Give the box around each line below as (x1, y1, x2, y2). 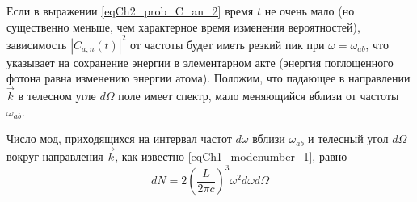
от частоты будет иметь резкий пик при (130, 36, 325, 53)
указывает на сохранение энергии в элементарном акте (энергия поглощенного (6, 53, 394, 70)
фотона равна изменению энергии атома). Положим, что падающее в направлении (6, 69, 411, 86)
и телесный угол (308, 130, 389, 147)
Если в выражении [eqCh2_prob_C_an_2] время (6, 2, 254, 19)
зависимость (6, 36, 67, 53)
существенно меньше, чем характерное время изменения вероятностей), (6, 18, 360, 35)
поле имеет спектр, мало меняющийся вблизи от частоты (118, 87, 399, 104)
